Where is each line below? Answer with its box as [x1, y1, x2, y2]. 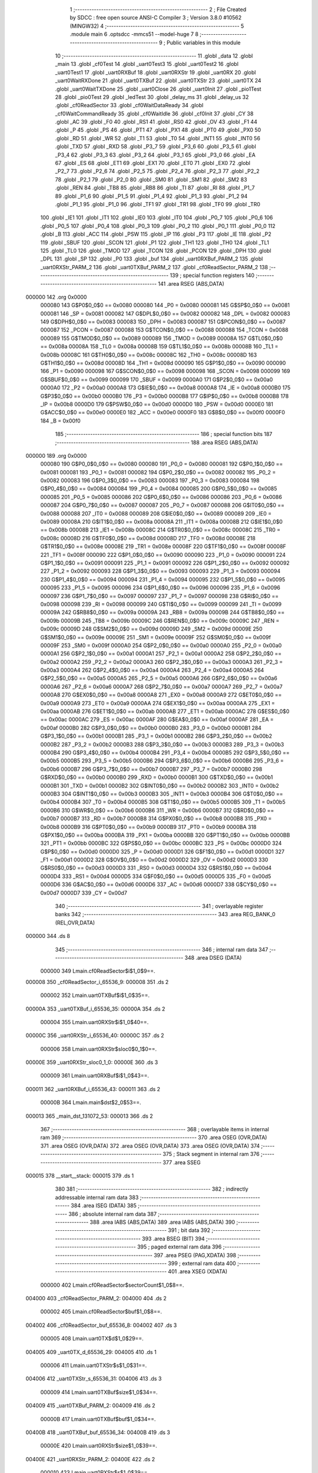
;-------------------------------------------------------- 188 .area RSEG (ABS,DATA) [55, 439, 259, 446]
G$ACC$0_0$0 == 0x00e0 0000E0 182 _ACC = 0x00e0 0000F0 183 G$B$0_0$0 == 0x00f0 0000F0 [40, 409, 286, 416]
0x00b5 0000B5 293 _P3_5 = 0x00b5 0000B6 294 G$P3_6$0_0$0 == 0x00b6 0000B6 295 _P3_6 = [40, 757, 284, 764]
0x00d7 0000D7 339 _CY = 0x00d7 [40, 889, 128, 896]
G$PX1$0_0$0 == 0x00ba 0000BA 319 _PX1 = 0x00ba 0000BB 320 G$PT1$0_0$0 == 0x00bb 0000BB [40, 831, 290, 838]
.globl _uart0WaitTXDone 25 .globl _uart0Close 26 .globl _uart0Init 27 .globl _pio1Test [55, 85, 261, 93]
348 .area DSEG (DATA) [184, 954, 242, 961]
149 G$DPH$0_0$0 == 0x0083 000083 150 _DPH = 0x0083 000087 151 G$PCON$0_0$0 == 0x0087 [40, 318, 286, 325]
